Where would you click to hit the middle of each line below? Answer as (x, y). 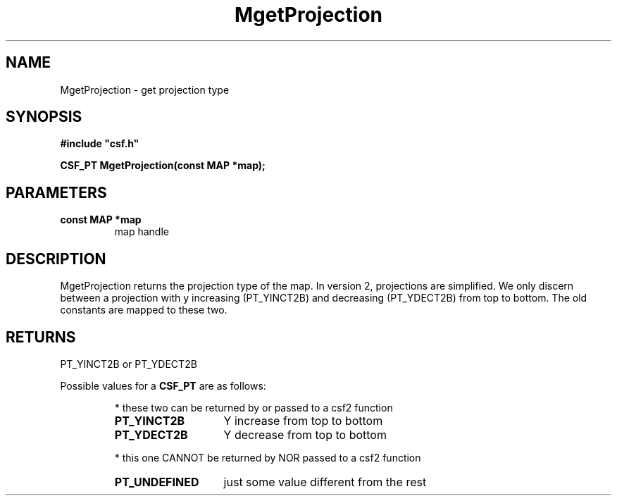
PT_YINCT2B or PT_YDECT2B (129, 364)
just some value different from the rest (325, 482)
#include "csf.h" (100, 144)
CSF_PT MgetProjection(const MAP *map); (163, 166)
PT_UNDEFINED (157, 482)
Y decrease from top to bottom (305, 434)
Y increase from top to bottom (303, 420)
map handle (142, 232)
